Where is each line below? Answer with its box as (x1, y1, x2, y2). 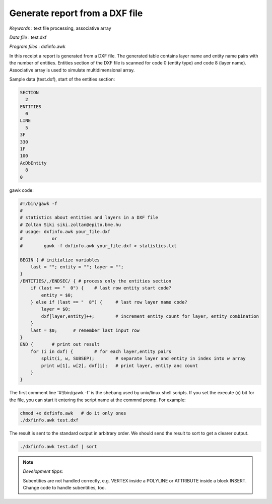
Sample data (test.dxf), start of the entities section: (9, 76, 115, 82)
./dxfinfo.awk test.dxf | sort (20, 444, 98, 450)
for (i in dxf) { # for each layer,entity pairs (30, 348, 172, 354)
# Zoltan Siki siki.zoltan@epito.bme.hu (20, 222, 121, 228)
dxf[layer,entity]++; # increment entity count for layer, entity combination (41, 313, 259, 319)
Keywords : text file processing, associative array (9, 25, 112, 31)
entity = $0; (41, 292, 74, 298)
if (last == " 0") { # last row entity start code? (30, 285, 172, 291)
